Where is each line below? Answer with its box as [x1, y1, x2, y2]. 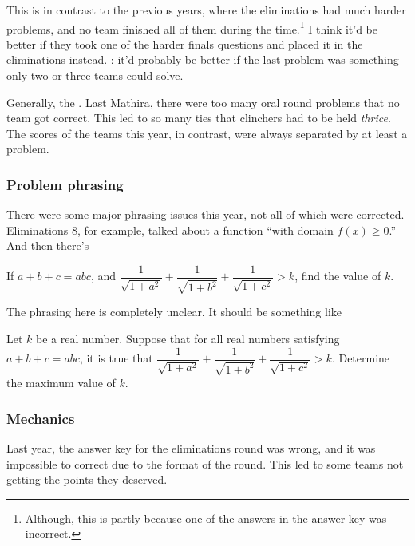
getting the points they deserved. [6, 471, 168, 488]
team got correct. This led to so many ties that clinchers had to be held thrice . [6, 109, 391, 126]
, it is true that [79, 350, 153, 366]
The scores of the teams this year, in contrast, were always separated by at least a [6, 125, 408, 141]
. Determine [331, 350, 390, 366]
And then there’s [6, 237, 89, 254]
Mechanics [6, 408, 75, 428]
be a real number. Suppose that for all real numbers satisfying [36, 330, 340, 347]
